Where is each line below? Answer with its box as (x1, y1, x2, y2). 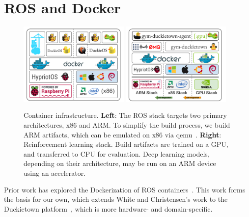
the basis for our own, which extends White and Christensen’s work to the (4, 194, 228, 204)
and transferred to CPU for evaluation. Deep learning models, (24, 148, 210, 159)
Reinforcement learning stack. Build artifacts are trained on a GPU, (24, 139, 228, 149)
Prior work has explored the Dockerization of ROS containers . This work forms (4, 184, 246, 194)
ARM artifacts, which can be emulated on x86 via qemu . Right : (24, 129, 221, 139)
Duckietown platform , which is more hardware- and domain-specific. (4, 203, 213, 214)
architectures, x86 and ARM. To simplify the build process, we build (24, 119, 230, 130)
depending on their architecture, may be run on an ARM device (24, 158, 216, 168)
